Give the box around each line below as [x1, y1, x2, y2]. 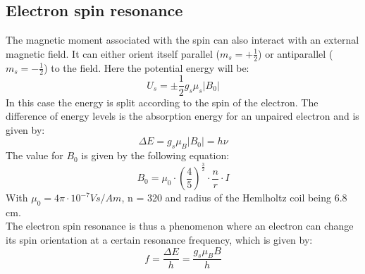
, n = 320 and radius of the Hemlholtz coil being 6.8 [121, 190, 347, 205]
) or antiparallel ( [258, 46, 333, 61]
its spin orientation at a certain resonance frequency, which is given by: [6, 232, 313, 247]
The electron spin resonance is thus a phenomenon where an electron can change [6, 218, 354, 233]
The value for [6, 148, 63, 163]
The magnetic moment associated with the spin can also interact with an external [6, 32, 359, 47]
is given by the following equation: [81, 148, 230, 163]
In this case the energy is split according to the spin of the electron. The [6, 94, 318, 109]
